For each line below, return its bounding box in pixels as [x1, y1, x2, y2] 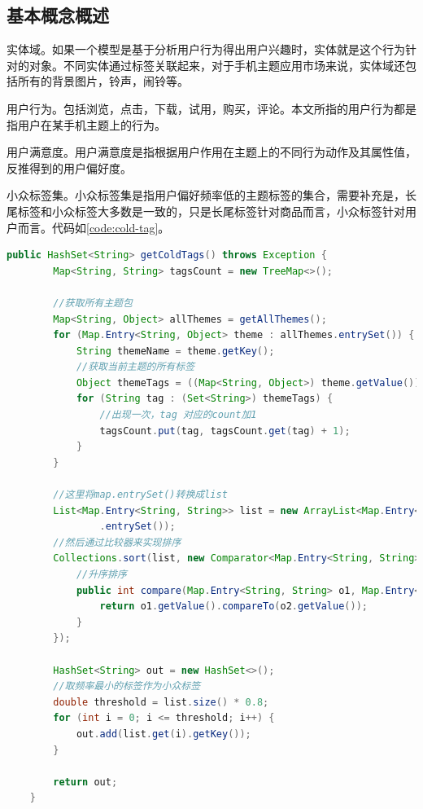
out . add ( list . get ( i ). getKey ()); [76, 728, 251, 740]
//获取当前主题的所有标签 [76, 361, 195, 373]
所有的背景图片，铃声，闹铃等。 [17, 73, 189, 90]
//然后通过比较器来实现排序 [53, 536, 181, 548]
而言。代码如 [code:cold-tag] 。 [17, 218, 170, 235]
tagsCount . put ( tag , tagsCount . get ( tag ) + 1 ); [99, 424, 351, 437]
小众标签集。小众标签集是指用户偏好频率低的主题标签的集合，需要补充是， [7, 187, 405, 204]
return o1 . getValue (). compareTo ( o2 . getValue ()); [99, 600, 368, 613]
